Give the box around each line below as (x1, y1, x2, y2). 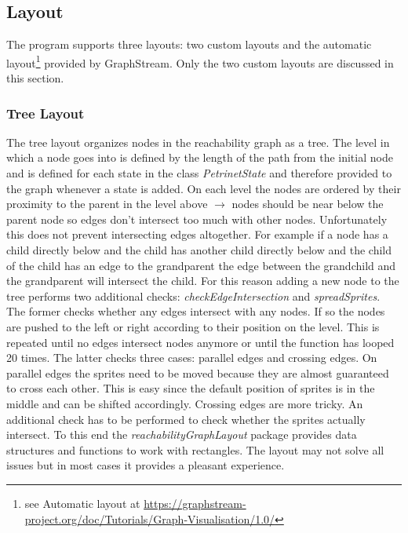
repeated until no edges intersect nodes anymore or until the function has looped (6, 334, 395, 350)
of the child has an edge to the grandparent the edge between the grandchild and (6, 257, 396, 273)
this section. (6, 70, 64, 86)
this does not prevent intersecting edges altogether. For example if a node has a (6, 226, 388, 243)
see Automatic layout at (24, 495, 140, 511)
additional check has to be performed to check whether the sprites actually (6, 411, 366, 427)
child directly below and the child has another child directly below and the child (6, 242, 392, 258)
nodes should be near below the (231, 195, 384, 212)
